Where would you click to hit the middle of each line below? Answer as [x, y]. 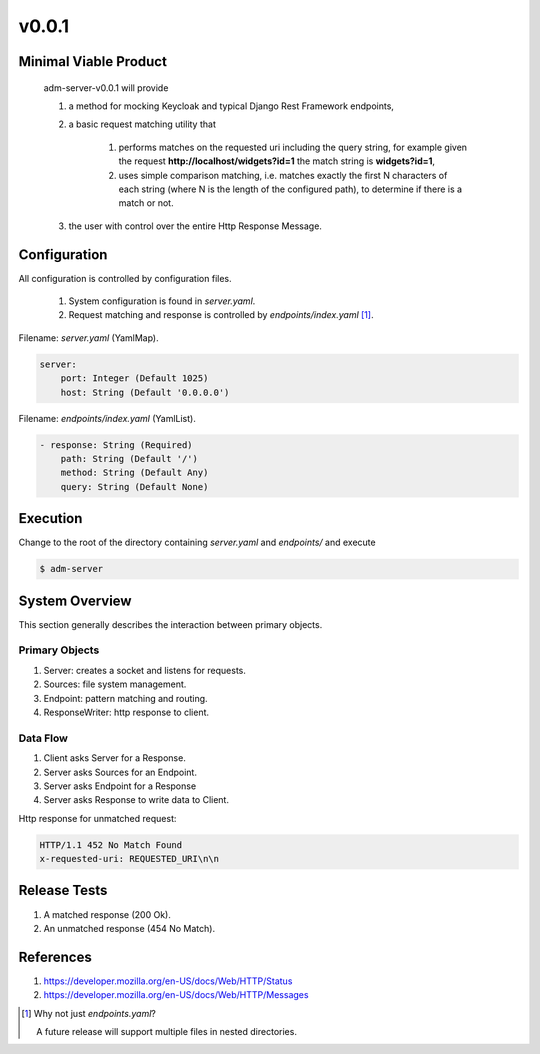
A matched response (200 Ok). [107, 914]
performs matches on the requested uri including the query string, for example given [293, 147]
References [55, 956]
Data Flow [43, 738]
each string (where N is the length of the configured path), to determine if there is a [290, 189]
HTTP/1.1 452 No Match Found [111, 844]
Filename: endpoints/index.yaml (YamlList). [107, 418]
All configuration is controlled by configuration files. [125, 278]
